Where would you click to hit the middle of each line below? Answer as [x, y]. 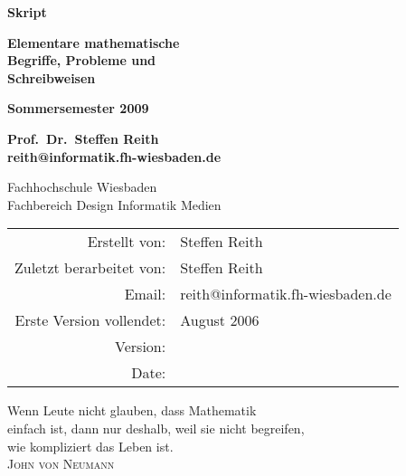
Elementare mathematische [94, 42]
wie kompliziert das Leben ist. [90, 446]
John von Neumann [61, 464]
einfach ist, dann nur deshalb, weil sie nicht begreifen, [156, 428]
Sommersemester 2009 [78, 108]
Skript [27, 12]
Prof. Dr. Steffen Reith [83, 138]
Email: [145, 294]
